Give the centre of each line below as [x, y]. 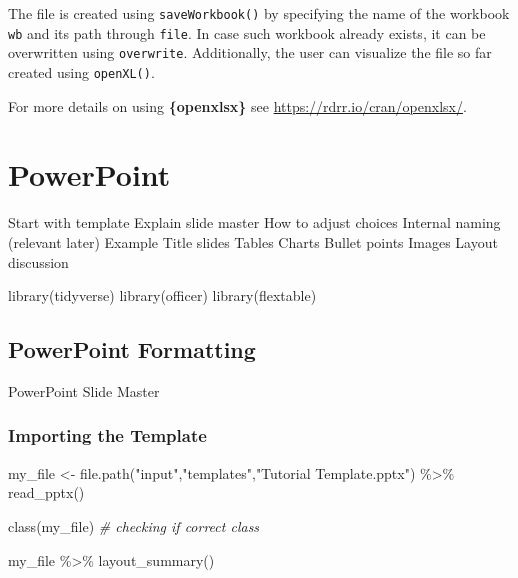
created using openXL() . [81, 71]
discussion [38, 261]
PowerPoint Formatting [132, 349]
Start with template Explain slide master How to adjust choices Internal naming [254, 222]
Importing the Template [107, 435]
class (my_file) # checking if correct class [134, 525]
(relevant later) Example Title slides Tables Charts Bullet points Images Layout [253, 241]
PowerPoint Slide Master [84, 390]
